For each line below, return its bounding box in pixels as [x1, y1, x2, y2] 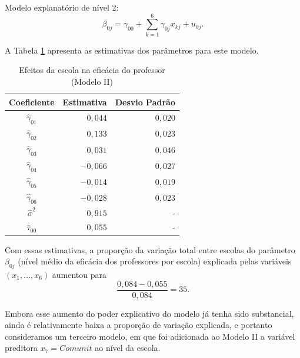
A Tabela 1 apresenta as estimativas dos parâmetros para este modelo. [5, 44, 259, 56]
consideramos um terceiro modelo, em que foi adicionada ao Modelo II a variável [5, 330, 295, 342]
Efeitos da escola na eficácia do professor [19, 64, 165, 76]
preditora [5, 342, 38, 354]
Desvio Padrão [115, 95, 175, 108]
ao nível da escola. [95, 342, 161, 354]
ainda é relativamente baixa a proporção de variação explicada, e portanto [5, 319, 272, 331]
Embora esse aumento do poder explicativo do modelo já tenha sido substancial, [5, 307, 294, 319]
